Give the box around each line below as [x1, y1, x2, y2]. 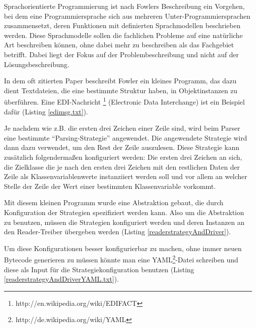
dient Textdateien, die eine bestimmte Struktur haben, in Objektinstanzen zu [4, 85, 237, 95]
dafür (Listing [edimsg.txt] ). [4, 106, 88, 116]
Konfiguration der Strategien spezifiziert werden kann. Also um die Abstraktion [4, 207, 244, 217]
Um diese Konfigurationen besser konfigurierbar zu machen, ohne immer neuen [4, 243, 242, 253]
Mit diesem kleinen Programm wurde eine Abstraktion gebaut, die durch [4, 197, 224, 208]
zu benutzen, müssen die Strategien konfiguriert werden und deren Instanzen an [4, 217, 245, 227]
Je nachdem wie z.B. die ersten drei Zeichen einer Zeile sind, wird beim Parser [4, 123, 240, 133]
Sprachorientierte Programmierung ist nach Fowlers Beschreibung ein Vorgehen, [4, 1, 245, 11]
